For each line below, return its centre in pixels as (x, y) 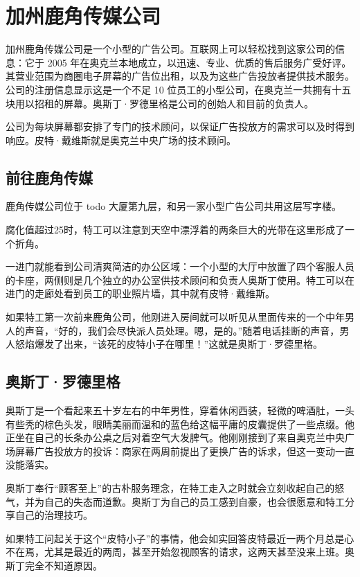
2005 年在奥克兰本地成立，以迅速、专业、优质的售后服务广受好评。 (199, 62)
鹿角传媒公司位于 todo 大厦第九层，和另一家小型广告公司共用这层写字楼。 (173, 206)
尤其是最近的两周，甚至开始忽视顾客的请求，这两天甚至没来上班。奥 (199, 552)
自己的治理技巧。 (54, 515)
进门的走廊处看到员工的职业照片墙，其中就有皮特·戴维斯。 (140, 293)
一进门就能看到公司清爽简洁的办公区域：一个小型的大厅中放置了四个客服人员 (180, 266)
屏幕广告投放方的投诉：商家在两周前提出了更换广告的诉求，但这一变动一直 (184, 451)
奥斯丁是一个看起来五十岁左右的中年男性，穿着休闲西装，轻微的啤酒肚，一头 (180, 410)
